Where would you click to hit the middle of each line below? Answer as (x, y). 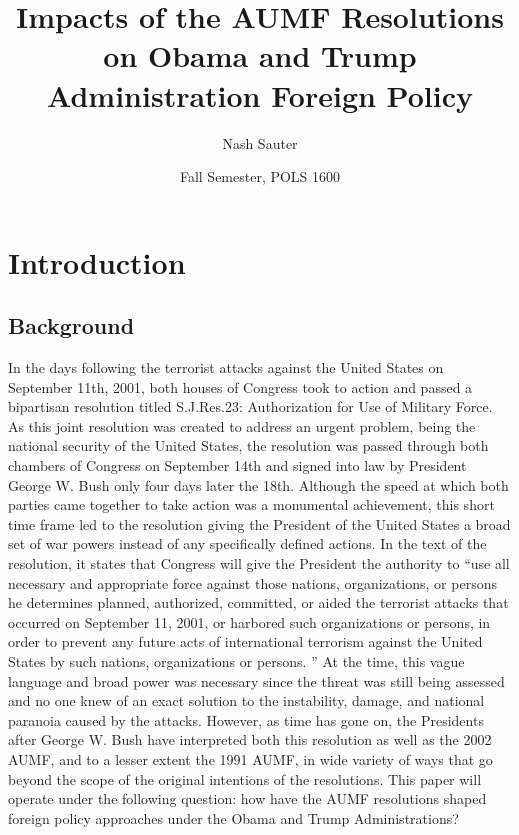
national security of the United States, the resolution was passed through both (248, 445)
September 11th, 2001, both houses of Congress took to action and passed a (240, 386)
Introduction (97, 261)
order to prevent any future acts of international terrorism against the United (245, 641)
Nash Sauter (260, 142)
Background (71, 325)
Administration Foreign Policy (260, 94)
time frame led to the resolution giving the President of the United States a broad (259, 523)
